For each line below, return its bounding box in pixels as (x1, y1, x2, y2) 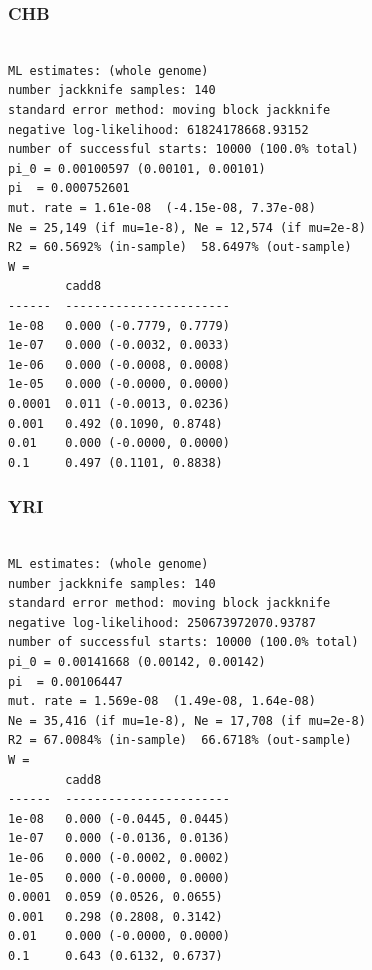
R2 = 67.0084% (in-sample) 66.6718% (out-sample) (8, 733, 352, 748)
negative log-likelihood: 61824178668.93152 (8, 122, 309, 137)
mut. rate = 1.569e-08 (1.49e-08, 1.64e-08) (8, 694, 316, 709)
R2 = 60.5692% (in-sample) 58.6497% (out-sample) (8, 240, 352, 255)
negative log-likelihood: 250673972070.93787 (8, 615, 316, 630)
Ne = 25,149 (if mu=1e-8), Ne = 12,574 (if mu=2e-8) (8, 220, 366, 235)
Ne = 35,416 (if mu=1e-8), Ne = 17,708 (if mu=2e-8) (8, 713, 366, 728)
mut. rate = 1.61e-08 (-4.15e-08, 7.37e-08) (8, 200, 316, 215)
